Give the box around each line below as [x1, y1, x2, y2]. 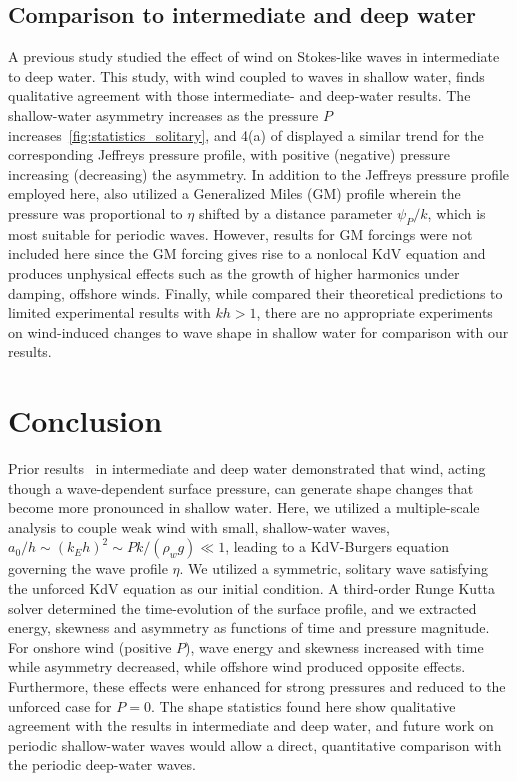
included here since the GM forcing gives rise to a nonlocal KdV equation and [8, 243, 486, 264]
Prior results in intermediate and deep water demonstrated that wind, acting [8, 458, 486, 479]
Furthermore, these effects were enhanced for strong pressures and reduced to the [8, 675, 506, 696]
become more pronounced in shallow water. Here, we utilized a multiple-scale [8, 497, 480, 518]
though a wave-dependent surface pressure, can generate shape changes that [8, 477, 474, 498]
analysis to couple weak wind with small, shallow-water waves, [8, 516, 390, 537]
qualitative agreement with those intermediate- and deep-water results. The [8, 85, 471, 106]
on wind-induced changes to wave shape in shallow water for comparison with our [8, 321, 509, 342]
